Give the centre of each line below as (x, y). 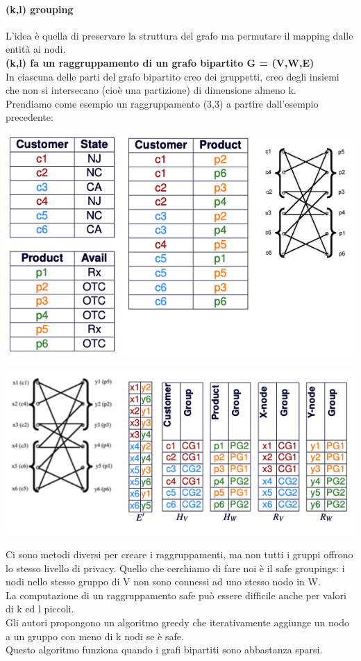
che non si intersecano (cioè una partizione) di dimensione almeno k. (151, 90)
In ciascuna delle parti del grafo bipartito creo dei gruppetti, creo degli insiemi (173, 76)
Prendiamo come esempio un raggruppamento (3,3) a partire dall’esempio (162, 103)
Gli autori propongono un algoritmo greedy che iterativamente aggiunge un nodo (178, 622)
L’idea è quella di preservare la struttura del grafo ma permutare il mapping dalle (179, 35)
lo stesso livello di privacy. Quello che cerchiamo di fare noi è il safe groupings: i (175, 568)
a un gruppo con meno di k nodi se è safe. (95, 636)
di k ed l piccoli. (40, 609)
